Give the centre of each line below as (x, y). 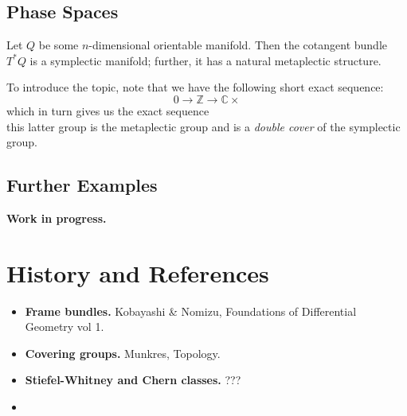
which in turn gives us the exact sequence (108, 110)
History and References (138, 272)
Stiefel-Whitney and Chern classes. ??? (133, 380)
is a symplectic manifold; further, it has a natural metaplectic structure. (205, 60)
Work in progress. (57, 218)
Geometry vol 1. (65, 327)
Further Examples (82, 185)
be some (59, 45)
